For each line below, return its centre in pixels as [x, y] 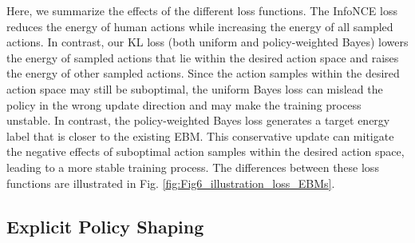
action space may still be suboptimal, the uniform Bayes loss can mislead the [195, 88]
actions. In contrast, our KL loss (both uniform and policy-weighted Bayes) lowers [207, 42]
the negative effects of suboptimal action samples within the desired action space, [206, 151]
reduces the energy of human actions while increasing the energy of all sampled [200, 26]
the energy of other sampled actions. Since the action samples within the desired [203, 73]
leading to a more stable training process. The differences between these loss [193, 167]
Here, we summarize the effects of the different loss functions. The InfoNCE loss [202, 10]
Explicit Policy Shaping [105, 226]
